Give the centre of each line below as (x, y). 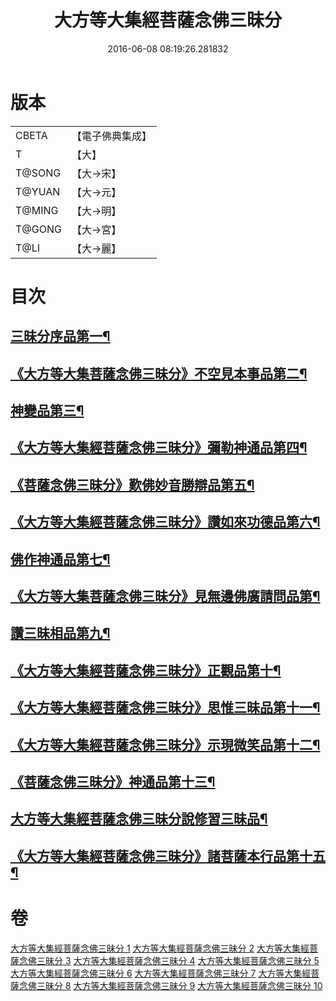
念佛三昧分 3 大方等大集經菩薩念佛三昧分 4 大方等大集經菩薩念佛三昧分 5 (169, 960)
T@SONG (38, 173)
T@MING (37, 210)
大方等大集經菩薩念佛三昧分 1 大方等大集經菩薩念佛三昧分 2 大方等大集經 (160, 948)
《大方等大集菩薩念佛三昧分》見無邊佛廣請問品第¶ (165, 596)
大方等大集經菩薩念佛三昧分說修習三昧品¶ (139, 819)
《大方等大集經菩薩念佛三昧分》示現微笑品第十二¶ (165, 744)
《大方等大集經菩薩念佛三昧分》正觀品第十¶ (146, 670)
